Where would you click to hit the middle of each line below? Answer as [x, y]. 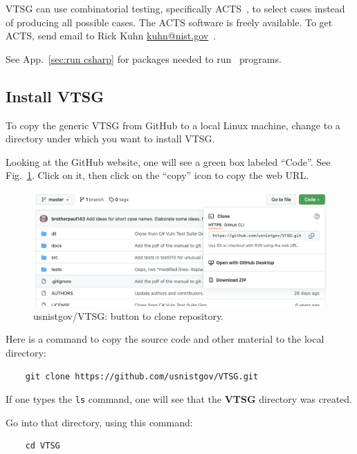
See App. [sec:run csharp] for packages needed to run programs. [144, 58]
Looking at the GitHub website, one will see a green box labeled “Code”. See [168, 161]
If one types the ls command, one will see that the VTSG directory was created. [179, 399]
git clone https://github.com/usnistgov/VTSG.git [142, 376]
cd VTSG [43, 446]
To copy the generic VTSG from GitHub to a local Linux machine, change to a [173, 125]
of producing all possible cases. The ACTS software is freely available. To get [169, 22]
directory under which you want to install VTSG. [110, 139]
